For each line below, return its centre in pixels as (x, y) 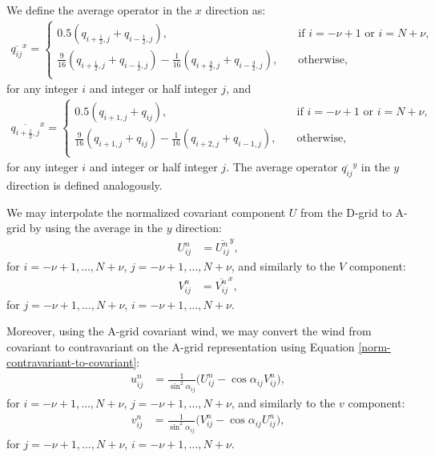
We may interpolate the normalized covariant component (146, 212)
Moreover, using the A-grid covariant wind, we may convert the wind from (189, 331)
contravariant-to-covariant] (72, 362)
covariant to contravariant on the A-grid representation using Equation (181, 346)
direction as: (236, 10)
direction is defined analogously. (85, 185)
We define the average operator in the (99, 10)
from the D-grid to (346, 212)
